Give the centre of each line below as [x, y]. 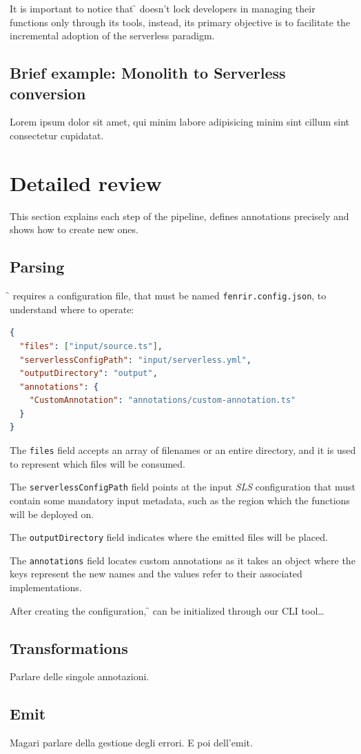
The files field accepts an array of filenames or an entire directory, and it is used [183, 450]
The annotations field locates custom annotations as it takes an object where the [183, 560]
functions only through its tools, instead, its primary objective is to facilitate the [180, 22]
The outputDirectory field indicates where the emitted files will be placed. [169, 537]
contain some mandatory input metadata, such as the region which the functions [180, 500]
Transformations [69, 647]
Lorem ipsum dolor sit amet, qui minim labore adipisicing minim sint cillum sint [180, 122]
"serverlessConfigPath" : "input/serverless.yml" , [135, 360]
